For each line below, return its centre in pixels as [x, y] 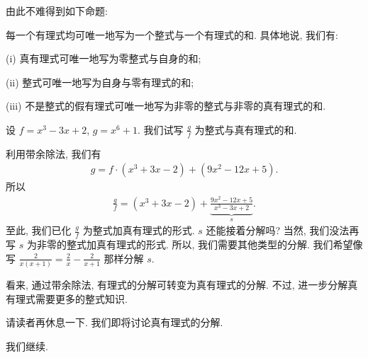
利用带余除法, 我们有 [54, 153]
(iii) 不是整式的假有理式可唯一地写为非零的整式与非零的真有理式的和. [166, 106]
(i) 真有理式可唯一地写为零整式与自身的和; [104, 58]
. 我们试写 [160, 129]
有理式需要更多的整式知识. [67, 298]
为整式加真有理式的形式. [139, 230]
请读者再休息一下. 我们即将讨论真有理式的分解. [115, 322]
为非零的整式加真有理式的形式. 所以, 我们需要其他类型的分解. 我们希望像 [195, 244]
